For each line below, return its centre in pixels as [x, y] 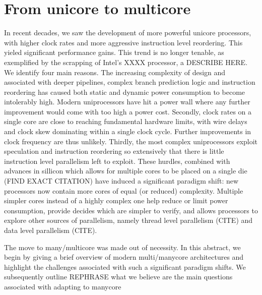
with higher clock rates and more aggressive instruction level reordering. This [123, 42]
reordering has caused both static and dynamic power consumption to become [125, 92]
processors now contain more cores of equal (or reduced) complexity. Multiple [124, 190]
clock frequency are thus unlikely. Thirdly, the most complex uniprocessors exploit [131, 141]
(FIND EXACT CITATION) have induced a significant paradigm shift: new [121, 181]
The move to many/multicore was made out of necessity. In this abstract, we [122, 247]
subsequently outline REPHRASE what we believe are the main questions [118, 277]
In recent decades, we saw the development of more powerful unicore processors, [128, 33]
